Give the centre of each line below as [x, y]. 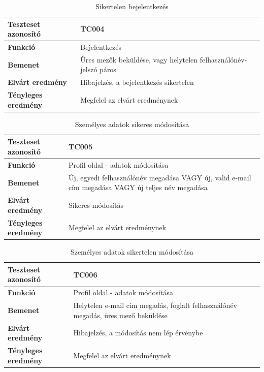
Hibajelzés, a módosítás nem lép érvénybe [138, 333]
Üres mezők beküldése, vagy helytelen [139, 59]
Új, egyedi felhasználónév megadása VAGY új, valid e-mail [160, 177]
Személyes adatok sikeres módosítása [132, 124]
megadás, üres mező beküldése [120, 315]
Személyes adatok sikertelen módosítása [132, 252]
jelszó [89, 69]
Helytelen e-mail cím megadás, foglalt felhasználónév [155, 305]
